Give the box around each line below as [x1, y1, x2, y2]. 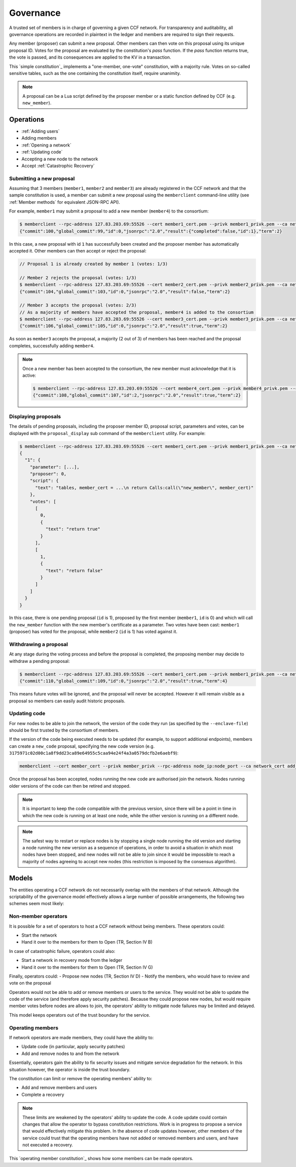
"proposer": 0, [30, 471, 67, 477]
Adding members [21, 135, 57, 141]
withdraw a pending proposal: [9, 658, 70, 664]
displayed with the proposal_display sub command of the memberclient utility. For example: [9, 430, 206, 436]
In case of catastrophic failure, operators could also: [9, 948, 115, 954]
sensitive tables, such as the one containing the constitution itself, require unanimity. [9, 70, 181, 76]
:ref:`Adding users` [21, 128, 60, 134]
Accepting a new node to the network [21, 156, 98, 162]
